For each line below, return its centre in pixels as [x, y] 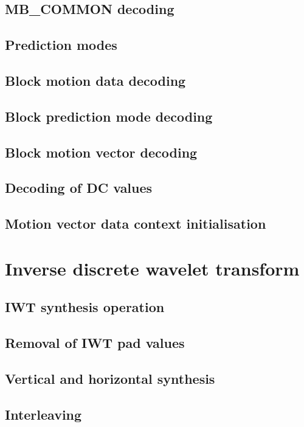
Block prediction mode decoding [109, 116]
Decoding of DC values [79, 188]
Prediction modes [61, 45]
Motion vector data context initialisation [136, 224]
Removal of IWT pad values [95, 343]
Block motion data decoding [95, 80]
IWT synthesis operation [85, 307]
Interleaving [43, 414]
